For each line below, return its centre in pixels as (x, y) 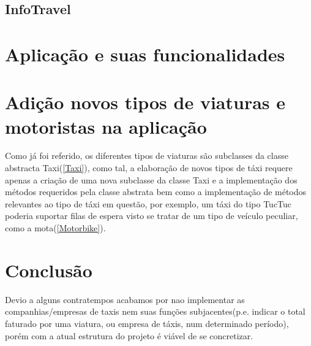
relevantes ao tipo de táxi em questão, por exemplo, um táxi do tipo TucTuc (148, 203)
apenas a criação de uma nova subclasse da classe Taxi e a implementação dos (151, 179)
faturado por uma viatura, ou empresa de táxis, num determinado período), (147, 323)
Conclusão (49, 270)
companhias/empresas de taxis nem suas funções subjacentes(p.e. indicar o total (155, 311)
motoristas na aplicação (106, 126)
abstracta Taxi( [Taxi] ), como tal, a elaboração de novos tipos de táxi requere (149, 168)
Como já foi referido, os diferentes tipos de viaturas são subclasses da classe (147, 156)
